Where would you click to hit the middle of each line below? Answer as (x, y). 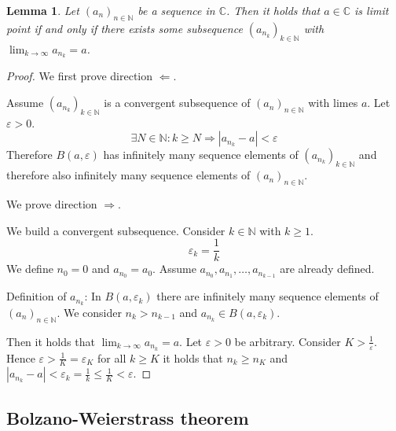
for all (112, 357)
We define (30, 269)
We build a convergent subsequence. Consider (116, 230)
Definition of (37, 296)
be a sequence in (176, 10)
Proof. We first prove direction (80, 76)
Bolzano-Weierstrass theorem (128, 417)
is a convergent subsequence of (177, 103)
